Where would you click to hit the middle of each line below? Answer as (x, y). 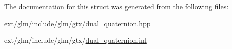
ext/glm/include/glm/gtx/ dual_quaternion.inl (75, 40)
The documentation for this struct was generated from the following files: (117, 6)
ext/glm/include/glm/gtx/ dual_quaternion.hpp (77, 23)
